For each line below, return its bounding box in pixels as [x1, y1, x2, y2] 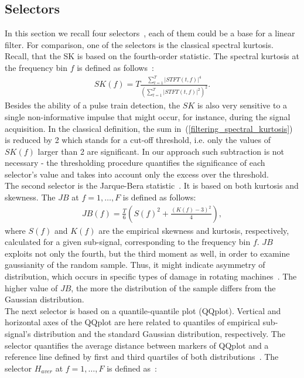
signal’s [5, 328, 31, 340]
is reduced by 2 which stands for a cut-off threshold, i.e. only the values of [5, 134, 271, 146]
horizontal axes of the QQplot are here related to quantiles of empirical [5, 316, 260, 328]
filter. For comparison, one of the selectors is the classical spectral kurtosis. [5, 38, 274, 50]
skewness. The [5, 191, 56, 203]
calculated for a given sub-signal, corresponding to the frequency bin [5, 236, 251, 248]
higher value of [5, 281, 58, 294]
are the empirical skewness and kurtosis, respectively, [98, 224, 289, 236]
